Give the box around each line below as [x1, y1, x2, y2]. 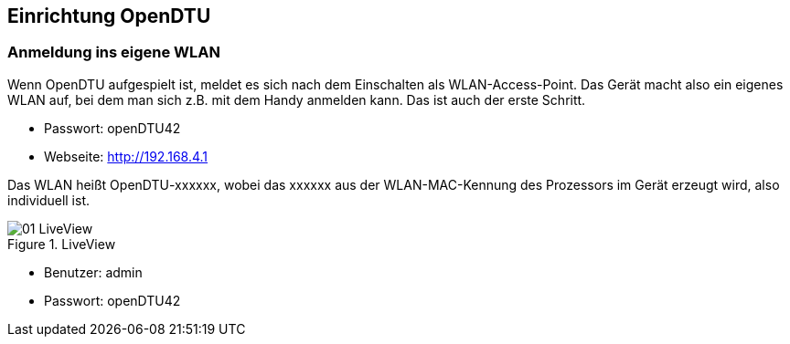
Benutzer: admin [44, 264, 143, 280]
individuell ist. [7, 192, 91, 208]
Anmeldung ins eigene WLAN [7, 43, 221, 62]
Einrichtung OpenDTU [7, 5, 211, 27]
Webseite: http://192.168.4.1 [44, 148, 208, 164]
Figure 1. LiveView [7, 235, 116, 252]
